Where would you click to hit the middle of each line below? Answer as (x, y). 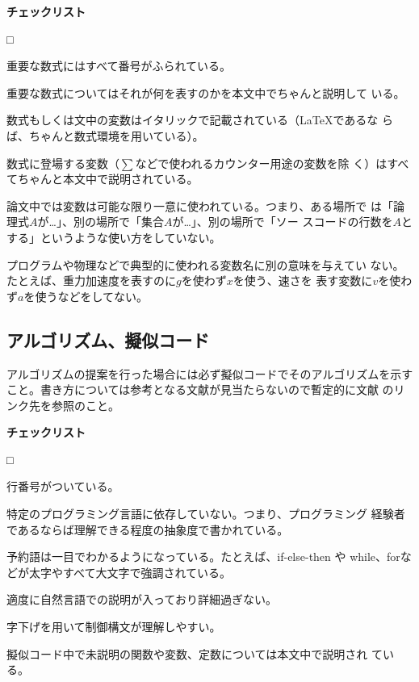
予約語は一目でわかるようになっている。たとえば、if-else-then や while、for (203, 556)
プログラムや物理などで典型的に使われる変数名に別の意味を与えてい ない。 (205, 264)
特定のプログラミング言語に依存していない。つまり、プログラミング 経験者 (206, 514)
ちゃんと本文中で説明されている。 (108, 179)
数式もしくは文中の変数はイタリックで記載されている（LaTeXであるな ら (200, 120)
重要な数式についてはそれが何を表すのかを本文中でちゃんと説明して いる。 (206, 92)
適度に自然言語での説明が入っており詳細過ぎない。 (142, 599)
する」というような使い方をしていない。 (114, 237)
